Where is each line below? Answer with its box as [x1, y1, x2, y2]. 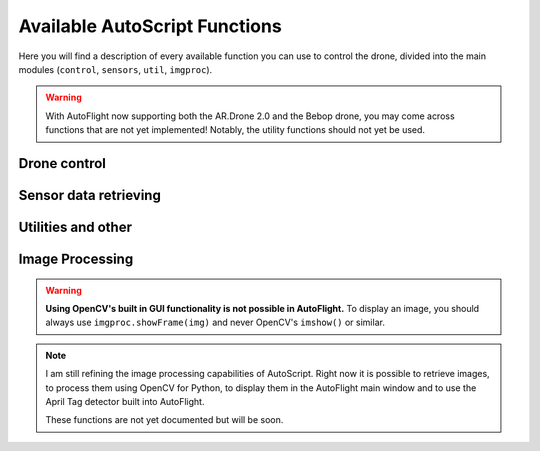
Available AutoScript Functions [18, 15, 282, 37]
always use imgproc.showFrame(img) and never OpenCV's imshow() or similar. [45, 316, 385, 329]
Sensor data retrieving [18, 186, 162, 204]
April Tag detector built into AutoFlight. [45, 395, 205, 407]
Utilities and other [18, 218, 132, 235]
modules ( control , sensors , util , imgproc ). [18, 63, 213, 75]
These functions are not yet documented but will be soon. [45, 414, 284, 426]
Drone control [18, 155, 107, 172]
